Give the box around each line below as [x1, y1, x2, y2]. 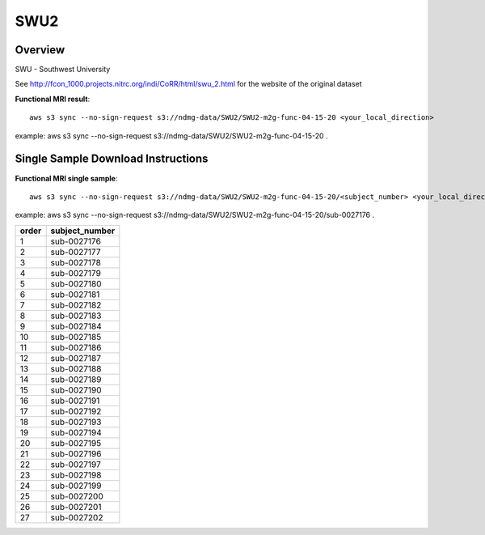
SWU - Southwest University [15, 65, 111, 74]
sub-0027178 [50, 257, 101, 268]
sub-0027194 [50, 427, 103, 438]
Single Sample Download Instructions [15, 152, 209, 166]
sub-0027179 [50, 267, 101, 278]
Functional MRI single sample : [15, 173, 118, 183]
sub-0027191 [50, 395, 100, 406]
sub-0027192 [50, 405, 102, 417]
